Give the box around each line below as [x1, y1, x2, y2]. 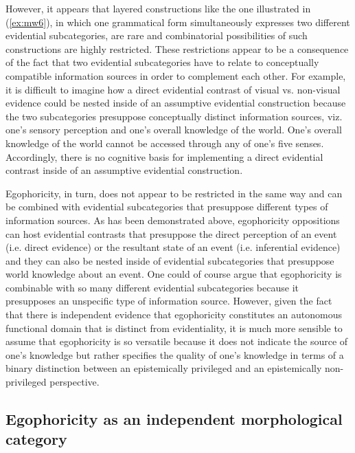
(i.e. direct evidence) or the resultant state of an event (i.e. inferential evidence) [5, 240, 341, 254]
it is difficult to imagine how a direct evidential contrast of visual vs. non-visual [5, 82, 341, 96]
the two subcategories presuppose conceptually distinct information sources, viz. [5, 109, 343, 123]
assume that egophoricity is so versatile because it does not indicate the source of [5, 334, 348, 349]
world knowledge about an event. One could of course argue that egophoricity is [5, 267, 342, 281]
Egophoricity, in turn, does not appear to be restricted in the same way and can [5, 186, 343, 200]
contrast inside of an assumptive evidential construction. [5, 163, 243, 177]
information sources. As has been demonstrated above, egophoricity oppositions [5, 212, 340, 227]
